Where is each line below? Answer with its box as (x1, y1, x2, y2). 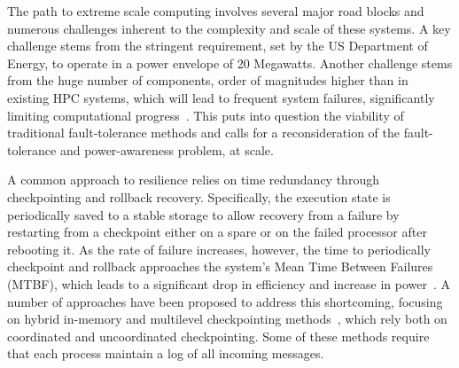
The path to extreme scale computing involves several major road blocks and (7, 2, 424, 20)
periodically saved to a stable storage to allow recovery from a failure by (7, 205, 400, 223)
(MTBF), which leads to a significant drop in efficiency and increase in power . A (7, 274, 451, 293)
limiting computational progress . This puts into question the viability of (7, 106, 404, 124)
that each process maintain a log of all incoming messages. (7, 344, 324, 363)
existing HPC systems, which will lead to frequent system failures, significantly (7, 88, 435, 106)
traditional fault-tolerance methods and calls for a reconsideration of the (7, 123, 401, 142)
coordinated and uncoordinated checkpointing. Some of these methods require (7, 326, 430, 345)
